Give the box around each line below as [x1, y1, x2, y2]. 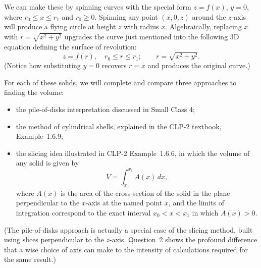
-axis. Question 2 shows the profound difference [110, 234, 257, 245]
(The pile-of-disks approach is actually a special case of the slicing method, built [4, 224, 253, 235]
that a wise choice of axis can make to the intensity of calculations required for [4, 244, 248, 254]
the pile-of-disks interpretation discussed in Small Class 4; [16, 104, 195, 115]
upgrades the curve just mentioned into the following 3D [64, 31, 239, 41]
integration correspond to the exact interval [16, 207, 151, 218]
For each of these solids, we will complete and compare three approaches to [4, 77, 237, 87]
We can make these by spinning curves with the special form [4, 2, 191, 12]
